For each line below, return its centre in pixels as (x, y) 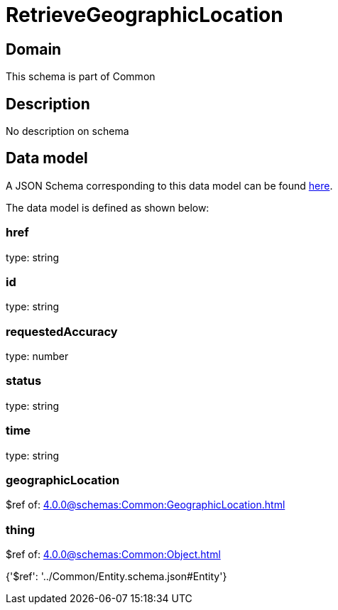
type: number (37, 356)
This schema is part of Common (81, 77)
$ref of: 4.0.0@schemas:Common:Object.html (113, 555)
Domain (34, 49)
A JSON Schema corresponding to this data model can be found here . (169, 185)
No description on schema (67, 131)
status (24, 381)
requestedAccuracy (62, 331)
